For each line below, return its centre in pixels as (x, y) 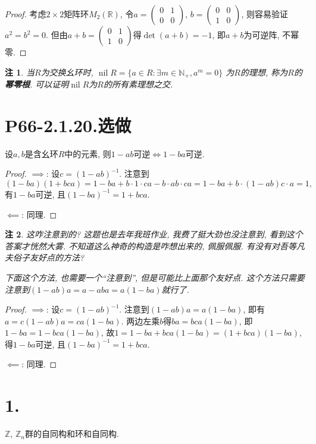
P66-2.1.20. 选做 (68, 125)
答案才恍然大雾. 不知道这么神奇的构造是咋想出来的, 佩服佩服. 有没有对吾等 (151, 246)
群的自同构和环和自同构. (72, 434)
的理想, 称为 (264, 72)
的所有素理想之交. (138, 84)
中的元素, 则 (88, 153)
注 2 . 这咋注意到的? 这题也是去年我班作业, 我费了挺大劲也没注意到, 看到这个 (154, 234)
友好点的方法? (57, 257)
